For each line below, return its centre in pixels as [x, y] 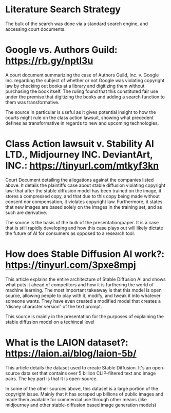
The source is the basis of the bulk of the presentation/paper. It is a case [82, 222]
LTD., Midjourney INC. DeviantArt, [79, 155]
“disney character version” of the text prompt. [54, 306]
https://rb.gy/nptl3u [49, 61]
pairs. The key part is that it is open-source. [52, 379]
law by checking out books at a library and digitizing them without [75, 86]
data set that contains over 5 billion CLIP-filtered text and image [89, 373]
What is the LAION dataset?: [67, 342]
